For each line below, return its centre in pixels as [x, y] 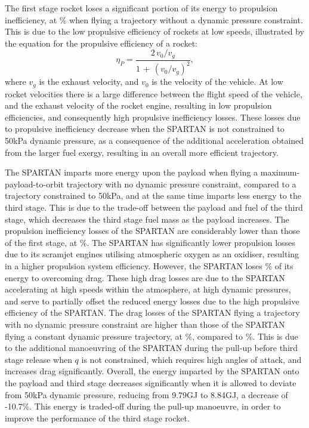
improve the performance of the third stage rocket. [97, 418]
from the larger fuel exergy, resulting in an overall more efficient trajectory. [142, 152]
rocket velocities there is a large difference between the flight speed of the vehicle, [154, 93]
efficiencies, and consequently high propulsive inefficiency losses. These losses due [153, 117]
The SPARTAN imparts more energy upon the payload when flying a [132, 172]
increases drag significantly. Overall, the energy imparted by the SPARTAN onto [152, 371]
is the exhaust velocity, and [89, 81]
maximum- [280, 172]
